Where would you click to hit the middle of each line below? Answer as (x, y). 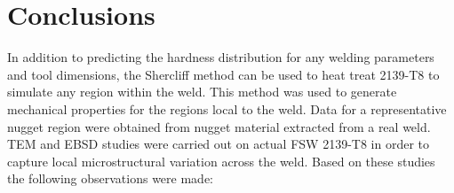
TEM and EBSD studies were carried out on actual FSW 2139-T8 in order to (218, 144)
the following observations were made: (110, 178)
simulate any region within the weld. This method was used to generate (202, 92)
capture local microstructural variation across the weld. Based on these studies (221, 161)
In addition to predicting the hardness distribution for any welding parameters (221, 57)
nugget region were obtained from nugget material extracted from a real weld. (219, 126)
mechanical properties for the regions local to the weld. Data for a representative (227, 108)
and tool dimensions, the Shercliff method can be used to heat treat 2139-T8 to (223, 74)
